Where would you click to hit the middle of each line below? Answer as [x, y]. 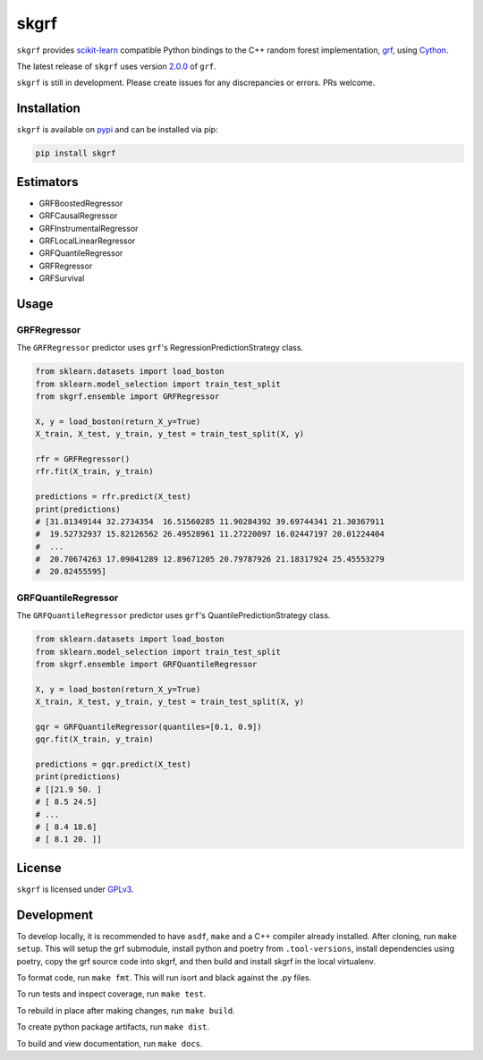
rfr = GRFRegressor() [83, 459]
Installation [48, 109]
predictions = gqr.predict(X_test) [113, 764]
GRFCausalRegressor [78, 216]
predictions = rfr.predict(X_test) [113, 497]
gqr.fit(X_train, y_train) [94, 739]
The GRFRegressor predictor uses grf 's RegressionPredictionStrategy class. [160, 348]
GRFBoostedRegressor [81, 203]
